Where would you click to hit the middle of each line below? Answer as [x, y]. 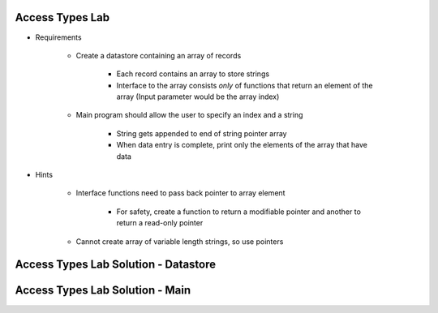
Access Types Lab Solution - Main [103, 291]
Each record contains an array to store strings [193, 74]
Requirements [58, 37]
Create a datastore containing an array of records [159, 55]
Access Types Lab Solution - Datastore [116, 265]
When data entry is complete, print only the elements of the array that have [242, 145]
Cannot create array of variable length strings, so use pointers [180, 241]
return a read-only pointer [160, 223]
